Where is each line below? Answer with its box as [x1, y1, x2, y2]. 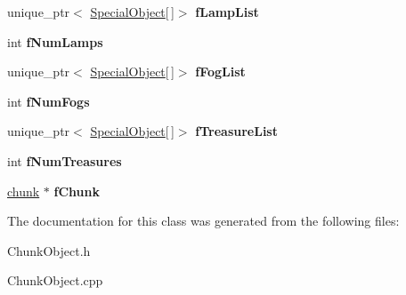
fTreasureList [195, 122, 278, 140]
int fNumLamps [7, 32, 103, 51]
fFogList [195, 62, 246, 81]
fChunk [53, 181, 100, 200]
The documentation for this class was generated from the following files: [7, 211, 400, 230]
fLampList [195, 3, 259, 20]
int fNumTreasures [7, 151, 122, 170]
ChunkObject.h [7, 241, 91, 259]
